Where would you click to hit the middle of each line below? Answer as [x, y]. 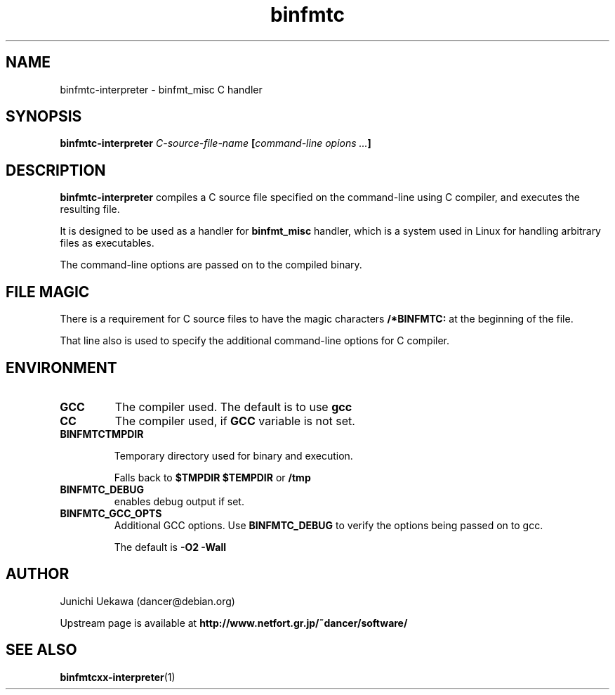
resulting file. [90, 209]
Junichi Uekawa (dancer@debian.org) [147, 601]
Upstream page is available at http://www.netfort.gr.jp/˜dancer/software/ [234, 623]
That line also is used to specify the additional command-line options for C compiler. [255, 341]
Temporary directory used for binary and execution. [233, 455]
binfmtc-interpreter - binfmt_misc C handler [161, 89]
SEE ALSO [41, 650]
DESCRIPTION [56, 170]
